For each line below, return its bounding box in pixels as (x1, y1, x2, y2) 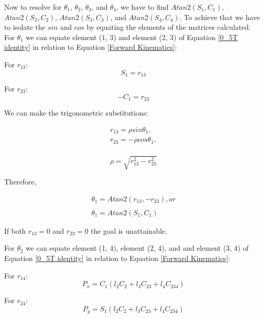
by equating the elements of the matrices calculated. (86, 22, 251, 32)
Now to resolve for (4, 2, 62, 12)
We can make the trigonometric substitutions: (4, 107, 148, 118)
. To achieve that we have (179, 11, 260, 22)
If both (4, 225, 26, 236)
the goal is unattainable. (90, 225, 167, 236)
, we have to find (116, 2, 169, 12)
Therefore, (4, 176, 36, 187)
